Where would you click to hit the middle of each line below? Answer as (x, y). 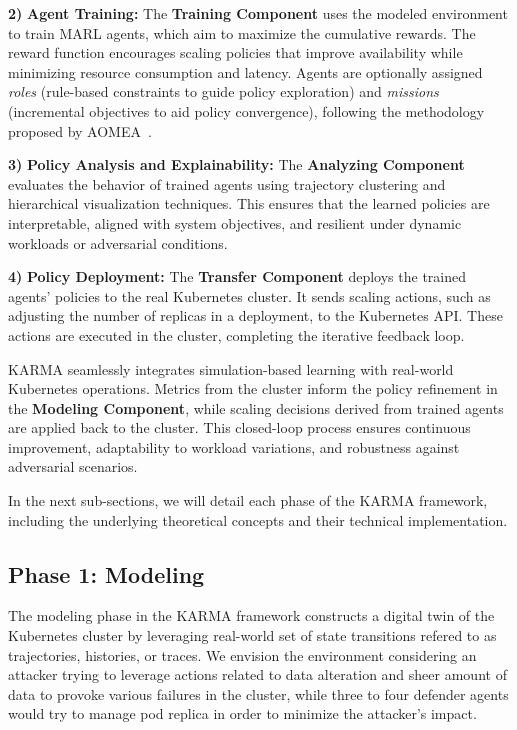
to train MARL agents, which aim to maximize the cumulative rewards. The (242, 32)
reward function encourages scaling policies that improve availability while (235, 52)
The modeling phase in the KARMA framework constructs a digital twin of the (251, 615)
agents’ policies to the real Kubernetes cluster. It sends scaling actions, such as (249, 295)
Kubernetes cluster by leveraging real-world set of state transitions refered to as (252, 635)
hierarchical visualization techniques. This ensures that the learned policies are (249, 203)
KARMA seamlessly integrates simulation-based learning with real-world (231, 368)
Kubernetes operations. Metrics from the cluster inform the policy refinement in (253, 388)
